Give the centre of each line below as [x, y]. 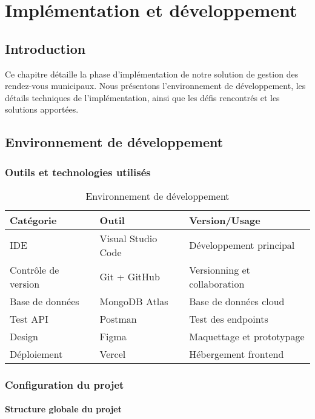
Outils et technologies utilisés [78, 172]
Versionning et [220, 269]
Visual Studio [128, 238]
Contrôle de [35, 269]
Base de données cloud [237, 301]
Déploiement [36, 354]
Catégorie [33, 220]
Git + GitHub [130, 277]
